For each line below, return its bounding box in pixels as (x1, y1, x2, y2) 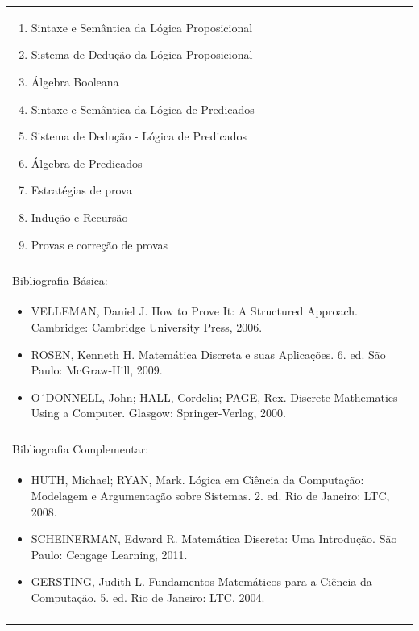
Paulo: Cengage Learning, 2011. (31, 545, 188, 562)
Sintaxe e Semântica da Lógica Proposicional (31, 19, 253, 36)
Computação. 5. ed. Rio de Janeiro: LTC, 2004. (31, 588, 265, 605)
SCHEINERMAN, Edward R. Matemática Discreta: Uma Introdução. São (31, 530, 397, 547)
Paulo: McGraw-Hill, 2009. (31, 361, 163, 378)
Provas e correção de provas (31, 236, 168, 253)
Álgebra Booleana (31, 73, 119, 90)
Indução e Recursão (31, 208, 128, 225)
